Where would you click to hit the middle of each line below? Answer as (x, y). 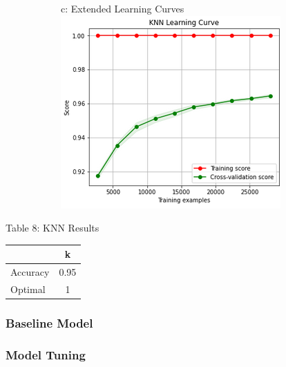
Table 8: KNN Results (53, 228)
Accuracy (30, 272)
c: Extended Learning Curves (123, 8)
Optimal (28, 289)
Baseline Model (49, 322)
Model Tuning (46, 354)
